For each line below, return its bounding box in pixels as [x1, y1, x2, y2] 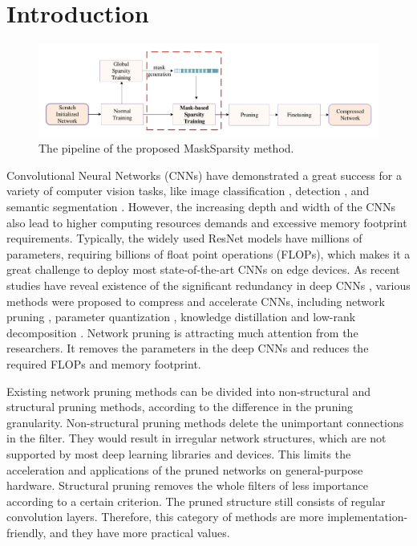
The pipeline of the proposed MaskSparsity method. [38, 140, 294, 157]
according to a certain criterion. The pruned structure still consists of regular [6, 492, 386, 509]
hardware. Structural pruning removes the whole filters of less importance [6, 477, 368, 494]
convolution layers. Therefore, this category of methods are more [6, 508, 324, 525]
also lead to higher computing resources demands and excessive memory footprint [6, 214, 407, 230]
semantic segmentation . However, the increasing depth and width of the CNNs [6, 198, 395, 215]
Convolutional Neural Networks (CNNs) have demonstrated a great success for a [6, 166, 402, 183]
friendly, [6, 524, 47, 540]
